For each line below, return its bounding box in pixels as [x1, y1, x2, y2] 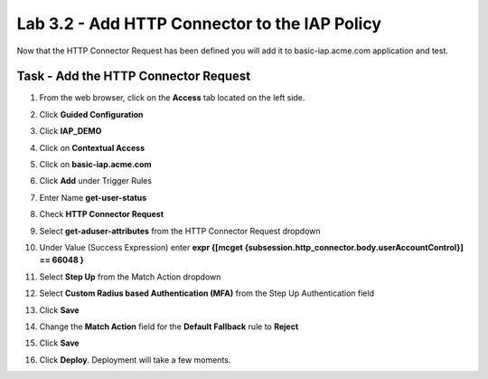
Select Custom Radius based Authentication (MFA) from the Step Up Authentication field [39, 288, 375, 298]
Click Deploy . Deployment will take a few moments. [39, 354, 231, 365]
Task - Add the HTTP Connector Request [16, 69, 251, 84]
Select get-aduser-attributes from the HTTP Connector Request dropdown [39, 225, 321, 236]
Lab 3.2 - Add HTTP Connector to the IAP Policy [16, 14, 382, 33]
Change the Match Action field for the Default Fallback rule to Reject [39, 321, 299, 332]
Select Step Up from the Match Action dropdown [39, 271, 221, 282]
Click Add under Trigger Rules [39, 175, 153, 186]
